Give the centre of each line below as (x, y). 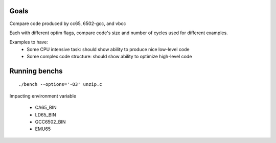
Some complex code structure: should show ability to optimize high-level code (109, 57)
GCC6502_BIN (50, 122)
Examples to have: (29, 42)
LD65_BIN (45, 114)
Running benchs (36, 71)
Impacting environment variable (43, 96)
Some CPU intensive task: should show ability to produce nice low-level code (108, 49)
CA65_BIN (46, 108)
